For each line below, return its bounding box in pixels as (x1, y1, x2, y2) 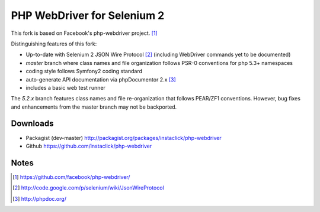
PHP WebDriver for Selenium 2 (11, 9, 165, 22)
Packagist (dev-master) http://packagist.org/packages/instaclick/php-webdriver (25, 134, 222, 141)
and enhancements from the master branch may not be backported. (11, 103, 177, 110)
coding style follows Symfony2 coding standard (25, 68, 142, 75)
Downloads (11, 119, 54, 129)
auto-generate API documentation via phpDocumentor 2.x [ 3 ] (25, 76, 176, 83)
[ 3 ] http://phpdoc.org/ (12, 195, 66, 202)
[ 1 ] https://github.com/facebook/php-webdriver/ (12, 173, 130, 180)
